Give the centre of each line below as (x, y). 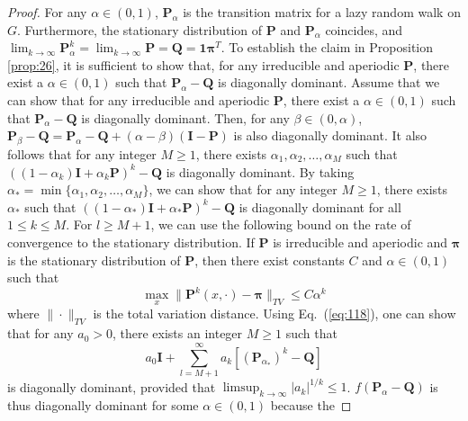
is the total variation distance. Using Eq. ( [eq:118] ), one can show (274, 314)
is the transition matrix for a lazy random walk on (322, 12)
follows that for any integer (82, 153)
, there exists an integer (177, 333)
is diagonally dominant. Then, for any (185, 117)
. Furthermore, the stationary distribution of (140, 29)
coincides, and (364, 29)
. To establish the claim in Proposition (327, 47)
